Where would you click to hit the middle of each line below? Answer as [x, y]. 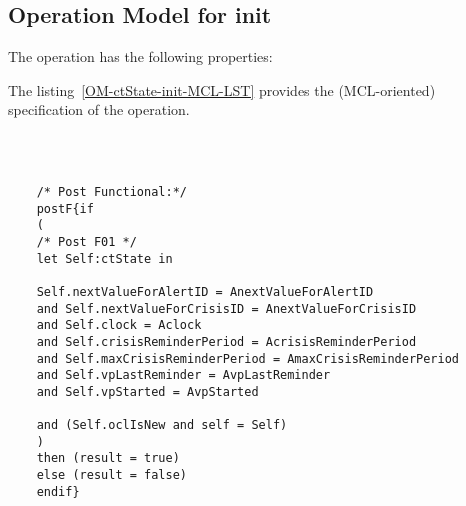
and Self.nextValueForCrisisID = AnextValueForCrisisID [226, 308]
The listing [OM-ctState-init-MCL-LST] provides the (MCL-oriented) [222, 89]
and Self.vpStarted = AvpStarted [147, 391]
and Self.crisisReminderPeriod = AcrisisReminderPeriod [226, 341]
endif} [58, 491]
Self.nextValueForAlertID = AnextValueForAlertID [205, 291]
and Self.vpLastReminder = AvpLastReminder [183, 375]
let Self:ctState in [104, 258]
